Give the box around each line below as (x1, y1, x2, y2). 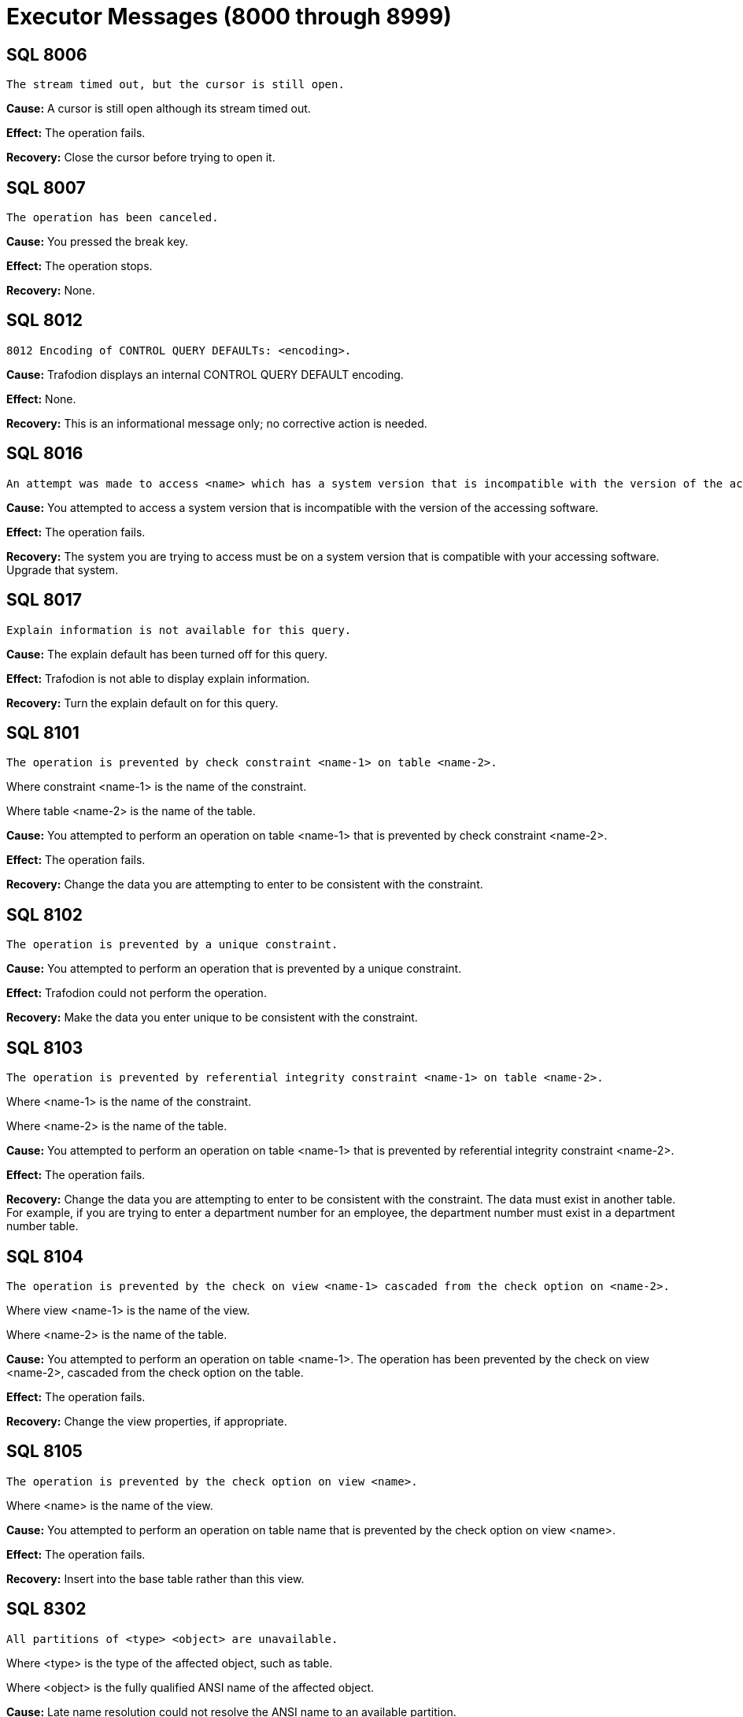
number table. (6, 1219, 79, 1233)
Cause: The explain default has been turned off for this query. (6, 647, 328, 661)
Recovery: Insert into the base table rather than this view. (6, 1571, 305, 1585)
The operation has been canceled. (6, 211, 219, 224)
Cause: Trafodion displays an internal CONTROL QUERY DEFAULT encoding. (6, 367, 404, 381)
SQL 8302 (6, 1599, 87, 1619)
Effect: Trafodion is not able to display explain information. (6, 671, 310, 685)
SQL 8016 (6, 443, 83, 464)
